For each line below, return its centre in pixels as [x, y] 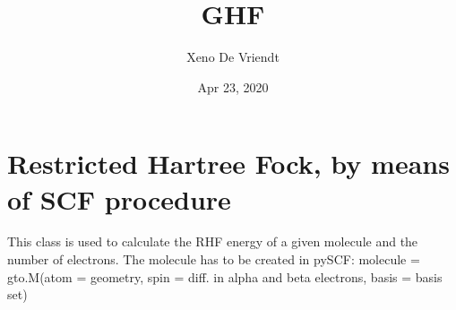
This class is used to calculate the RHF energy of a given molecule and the [213, 241]
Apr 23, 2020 [233, 86]
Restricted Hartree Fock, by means [228, 164]
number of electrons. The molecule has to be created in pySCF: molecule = [214, 259]
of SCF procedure [119, 198]
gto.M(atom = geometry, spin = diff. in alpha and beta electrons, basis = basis [225, 276]
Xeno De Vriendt [233, 57]
